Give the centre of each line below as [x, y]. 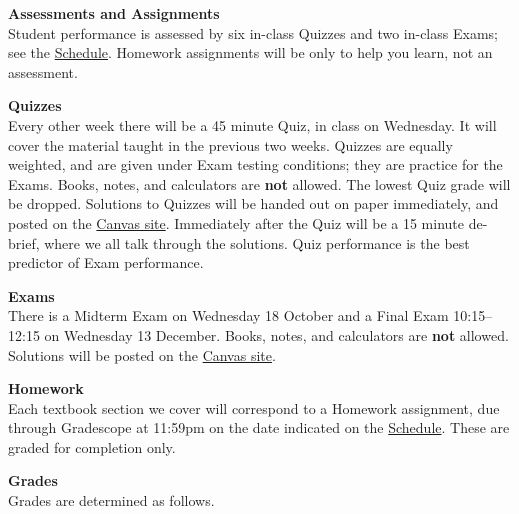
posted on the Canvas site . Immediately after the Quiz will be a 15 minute [236, 222]
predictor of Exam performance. [106, 262]
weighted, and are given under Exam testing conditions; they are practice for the [255, 164]
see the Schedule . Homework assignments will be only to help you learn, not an [250, 52]
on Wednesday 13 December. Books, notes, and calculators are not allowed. [276, 334]
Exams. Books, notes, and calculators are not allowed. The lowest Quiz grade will [259, 183]
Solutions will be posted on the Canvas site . [142, 354]
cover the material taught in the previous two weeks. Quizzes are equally [230, 144]
